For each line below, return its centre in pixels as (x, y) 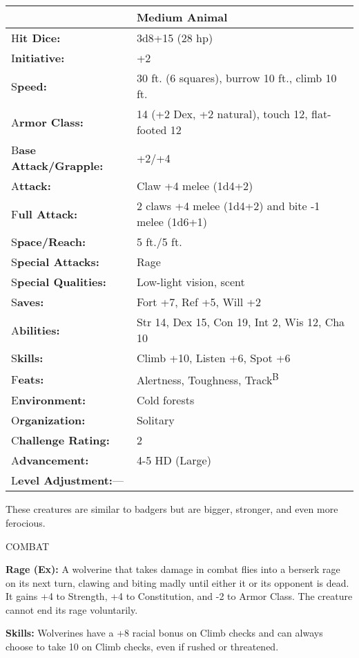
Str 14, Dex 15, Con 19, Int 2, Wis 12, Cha (241, 322)
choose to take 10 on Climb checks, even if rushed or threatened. (142, 647)
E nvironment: (49, 400)
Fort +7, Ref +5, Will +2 (198, 302)
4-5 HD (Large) (174, 460)
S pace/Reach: (49, 242)
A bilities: (36, 330)
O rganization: (48, 420)
